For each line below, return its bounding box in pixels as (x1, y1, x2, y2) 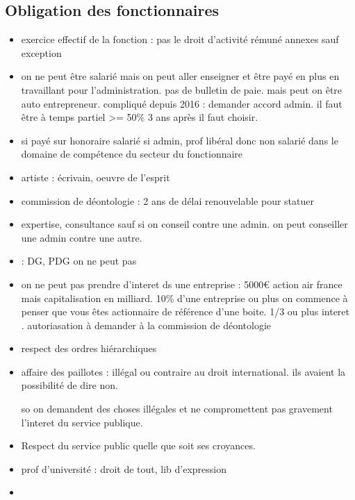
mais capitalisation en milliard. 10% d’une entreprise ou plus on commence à (21, 290, 348, 305)
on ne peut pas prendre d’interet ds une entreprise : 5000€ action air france (21, 276, 342, 291)
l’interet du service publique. (21, 415, 143, 429)
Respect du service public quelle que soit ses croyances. (21, 438, 256, 453)
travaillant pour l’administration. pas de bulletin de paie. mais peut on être (21, 82, 342, 97)
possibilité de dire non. (21, 378, 118, 392)
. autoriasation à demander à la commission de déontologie (21, 317, 272, 332)
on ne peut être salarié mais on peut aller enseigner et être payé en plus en (21, 69, 340, 83)
